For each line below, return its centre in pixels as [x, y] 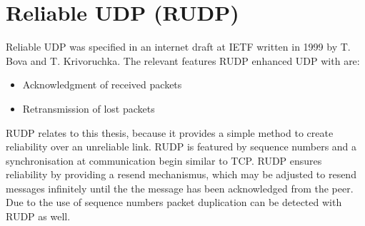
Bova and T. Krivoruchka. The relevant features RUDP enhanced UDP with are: [183, 60]
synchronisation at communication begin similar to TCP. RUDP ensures [164, 160]
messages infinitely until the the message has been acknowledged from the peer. [180, 188]
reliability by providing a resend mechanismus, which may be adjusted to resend [181, 174]
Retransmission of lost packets [89, 108]
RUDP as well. [38, 216]
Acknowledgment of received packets [102, 84]
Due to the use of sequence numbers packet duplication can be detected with [174, 202]
